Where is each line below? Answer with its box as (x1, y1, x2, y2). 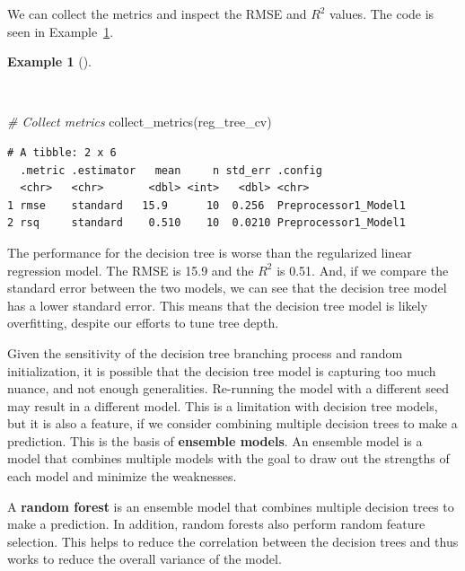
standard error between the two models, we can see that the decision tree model (7, 278, 447, 297)
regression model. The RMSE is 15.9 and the (7, 260, 254, 279)
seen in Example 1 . (7, 22, 114, 40)
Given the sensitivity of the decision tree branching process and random (7, 343, 403, 362)
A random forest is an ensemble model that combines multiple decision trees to (7, 496, 454, 515)
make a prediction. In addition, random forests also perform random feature (7, 514, 426, 533)
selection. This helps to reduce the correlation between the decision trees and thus (7, 531, 459, 550)
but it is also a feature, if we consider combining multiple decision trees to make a (7, 414, 458, 433)
